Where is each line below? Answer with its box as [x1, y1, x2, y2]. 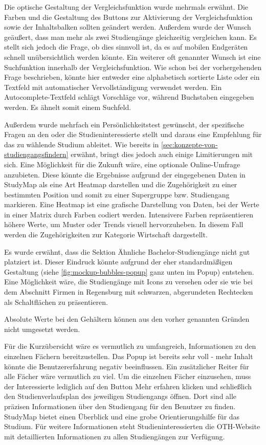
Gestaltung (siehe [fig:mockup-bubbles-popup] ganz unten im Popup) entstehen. [4, 266, 254, 277]
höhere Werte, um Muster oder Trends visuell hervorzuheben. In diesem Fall [4, 219, 243, 230]
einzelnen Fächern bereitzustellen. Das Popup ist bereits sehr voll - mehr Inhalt [4, 351, 253, 361]
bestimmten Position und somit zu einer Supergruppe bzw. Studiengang [4, 189, 230, 199]
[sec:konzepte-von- [161, 139, 218, 149]
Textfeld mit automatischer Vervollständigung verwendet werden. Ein [4, 81, 222, 92]
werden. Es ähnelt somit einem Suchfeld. [4, 101, 131, 112]
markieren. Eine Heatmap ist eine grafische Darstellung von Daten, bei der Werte [4, 199, 259, 210]
